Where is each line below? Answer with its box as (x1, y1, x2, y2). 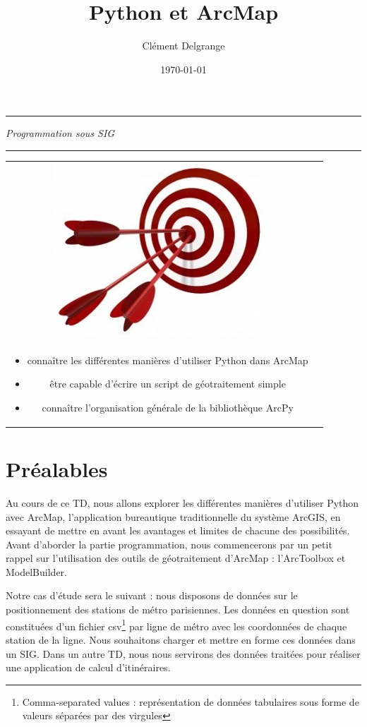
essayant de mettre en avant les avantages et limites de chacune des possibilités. (6, 523, 350, 538)
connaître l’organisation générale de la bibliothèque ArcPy (42, 399, 294, 414)
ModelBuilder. (6, 564, 67, 579)
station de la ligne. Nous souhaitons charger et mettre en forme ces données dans (6, 632, 356, 647)
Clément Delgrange (142, 38, 225, 53)
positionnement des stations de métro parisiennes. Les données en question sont (6, 602, 350, 617)
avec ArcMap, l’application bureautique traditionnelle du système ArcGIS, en (6, 509, 341, 524)
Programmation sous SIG (6, 126, 115, 140)
